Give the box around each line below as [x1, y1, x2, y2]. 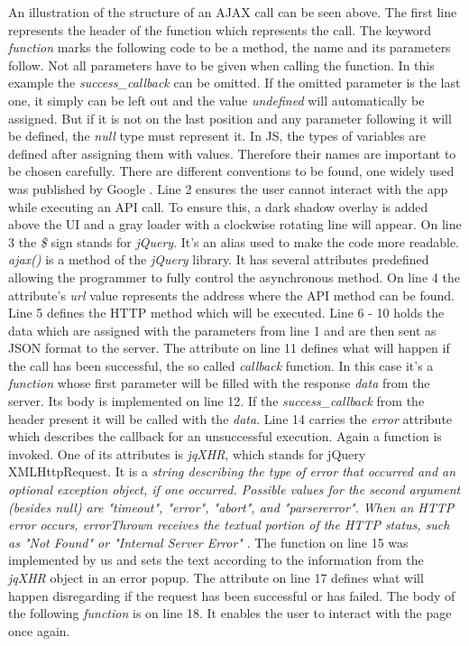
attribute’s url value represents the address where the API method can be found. [8, 285, 455, 304]
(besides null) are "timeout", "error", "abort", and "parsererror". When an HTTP [8, 497, 455, 516]
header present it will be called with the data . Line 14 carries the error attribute [8, 409, 453, 428]
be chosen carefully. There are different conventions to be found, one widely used [8, 161, 455, 180]
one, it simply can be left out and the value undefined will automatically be [8, 90, 425, 109]
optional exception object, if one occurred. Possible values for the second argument [8, 480, 461, 499]
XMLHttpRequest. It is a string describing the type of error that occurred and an [8, 462, 456, 481]
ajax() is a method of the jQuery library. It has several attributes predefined [8, 250, 429, 269]
